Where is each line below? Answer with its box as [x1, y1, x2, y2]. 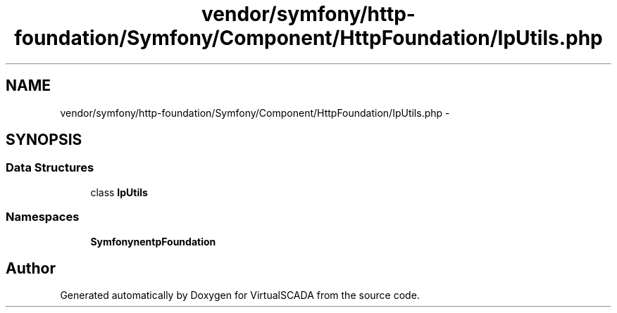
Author [6, 259, 56, 277]
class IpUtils [90, 186, 148, 198]
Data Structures [6, 160, 94, 175]
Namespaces [6, 210, 80, 224]
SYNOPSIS [6, 131, 82, 149]
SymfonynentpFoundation [90, 235, 216, 248]
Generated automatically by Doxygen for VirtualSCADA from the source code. [60, 289, 420, 302]
